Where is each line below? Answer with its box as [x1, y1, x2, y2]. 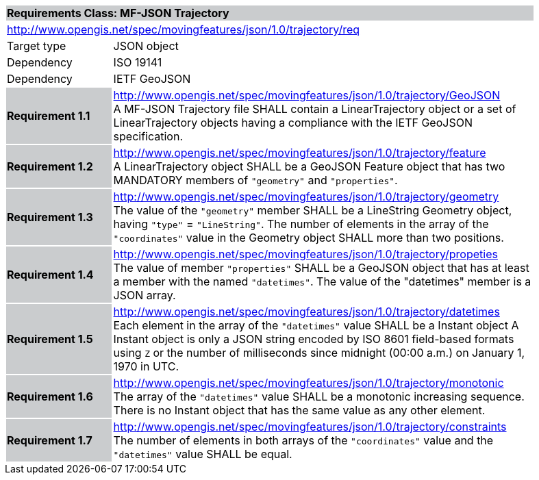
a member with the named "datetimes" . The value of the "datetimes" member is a [113, 275, 531, 288]
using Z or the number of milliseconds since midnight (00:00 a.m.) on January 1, [113, 346, 525, 359]
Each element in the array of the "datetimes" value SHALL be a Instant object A [113, 318, 519, 332]
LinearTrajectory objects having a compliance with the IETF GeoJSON [113, 116, 473, 129]
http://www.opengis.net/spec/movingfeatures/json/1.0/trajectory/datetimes [113, 305, 500, 318]
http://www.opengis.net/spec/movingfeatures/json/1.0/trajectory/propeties [113, 247, 498, 261]
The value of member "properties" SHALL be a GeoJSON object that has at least [113, 261, 529, 275]
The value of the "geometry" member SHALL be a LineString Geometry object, [113, 203, 512, 217]
